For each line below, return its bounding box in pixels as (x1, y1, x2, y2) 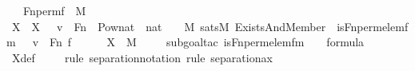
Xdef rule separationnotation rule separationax (11, 49, 273, 65)
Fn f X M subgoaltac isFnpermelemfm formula (50, 34, 365, 50)
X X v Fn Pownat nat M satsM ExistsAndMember (11, 18, 326, 34)
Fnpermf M (22, 2, 86, 18)
